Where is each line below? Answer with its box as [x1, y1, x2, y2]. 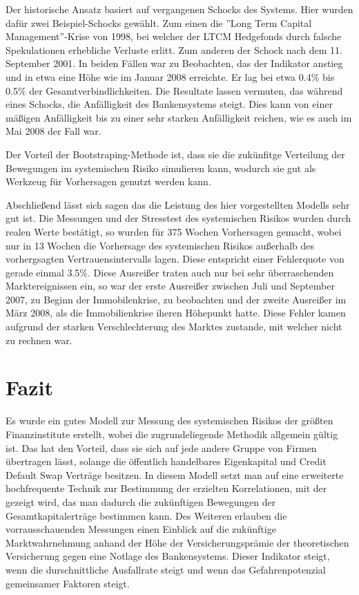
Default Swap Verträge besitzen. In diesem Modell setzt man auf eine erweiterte [6, 467, 344, 482]
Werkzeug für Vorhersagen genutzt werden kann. [6, 174, 211, 189]
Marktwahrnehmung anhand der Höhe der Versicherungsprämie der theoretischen [6, 535, 349, 549]
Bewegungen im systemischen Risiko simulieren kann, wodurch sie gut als [6, 160, 316, 175]
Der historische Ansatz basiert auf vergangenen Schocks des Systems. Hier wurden [6, 2, 353, 16]
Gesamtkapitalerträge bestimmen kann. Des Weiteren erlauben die [6, 508, 287, 522]
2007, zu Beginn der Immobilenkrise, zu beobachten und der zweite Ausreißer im [6, 292, 347, 306]
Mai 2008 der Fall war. [6, 124, 101, 138]
